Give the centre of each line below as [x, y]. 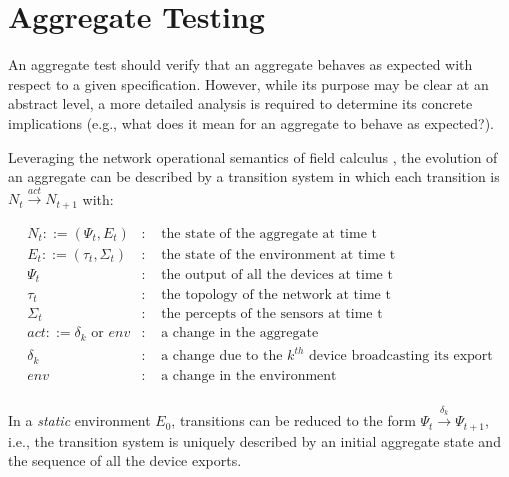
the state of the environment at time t [278, 254]
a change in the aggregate [240, 333]
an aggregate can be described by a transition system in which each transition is [254, 176]
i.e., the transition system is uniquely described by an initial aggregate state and [254, 440]
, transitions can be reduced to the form [293, 420]
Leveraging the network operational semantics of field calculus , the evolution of [253, 156]
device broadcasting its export [401, 356]
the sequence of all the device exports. [125, 460]
